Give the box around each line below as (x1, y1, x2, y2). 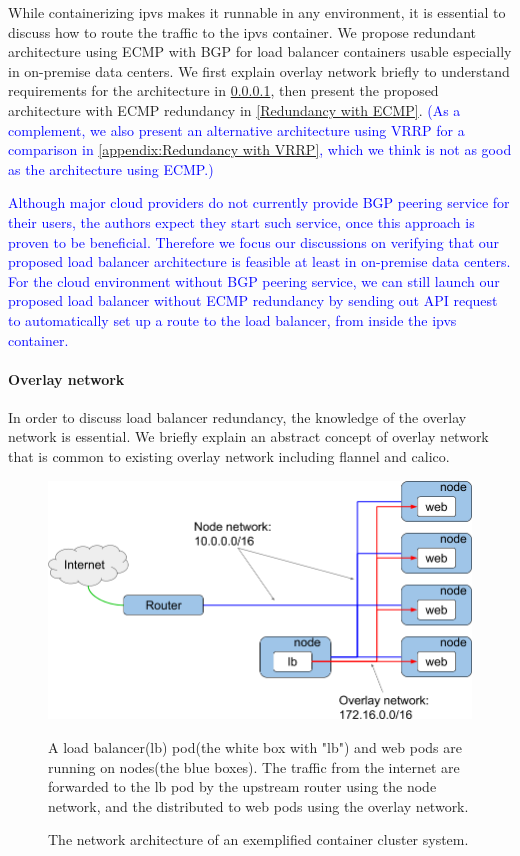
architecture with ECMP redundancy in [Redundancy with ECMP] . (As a (8, 99, 461, 120)
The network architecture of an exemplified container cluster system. (48, 829, 469, 850)
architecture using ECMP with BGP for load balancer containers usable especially (8, 41, 512, 62)
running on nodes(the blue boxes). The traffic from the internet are (48, 756, 460, 777)
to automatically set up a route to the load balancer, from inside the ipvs (8, 309, 457, 330)
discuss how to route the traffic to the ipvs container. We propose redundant (8, 21, 477, 42)
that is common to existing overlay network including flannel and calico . (8, 446, 450, 467)
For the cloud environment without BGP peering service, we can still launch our (8, 270, 500, 291)
